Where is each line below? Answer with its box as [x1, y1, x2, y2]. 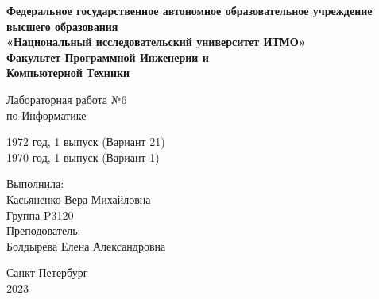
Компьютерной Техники [6, 64, 130, 81]
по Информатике [6, 106, 87, 123]
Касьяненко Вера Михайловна [6, 190, 151, 207]
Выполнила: [6, 175, 64, 192]
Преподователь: [6, 222, 81, 239]
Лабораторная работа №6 [6, 90, 127, 107]
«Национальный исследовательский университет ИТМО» [6, 33, 306, 50]
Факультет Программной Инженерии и [6, 48, 209, 65]
